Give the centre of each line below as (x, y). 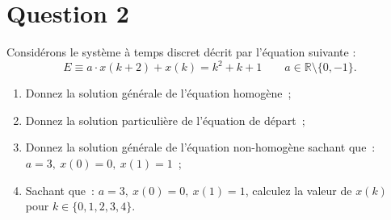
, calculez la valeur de (299, 190)
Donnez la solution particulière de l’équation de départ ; (165, 120)
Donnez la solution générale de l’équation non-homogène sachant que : (200, 147)
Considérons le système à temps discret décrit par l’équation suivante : (181, 52)
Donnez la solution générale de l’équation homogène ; (158, 93)
